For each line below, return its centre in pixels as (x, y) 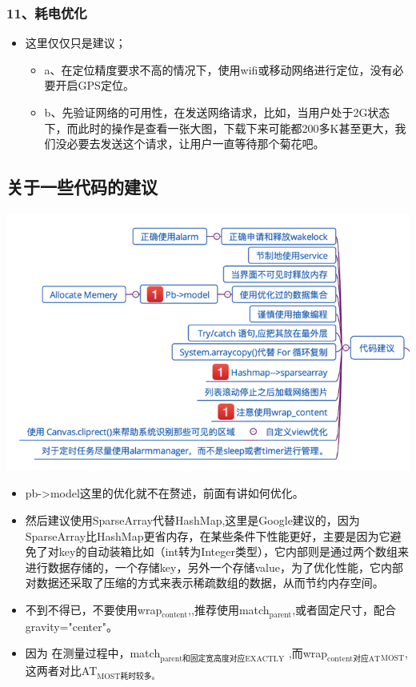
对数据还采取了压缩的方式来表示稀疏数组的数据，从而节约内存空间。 (204, 583)
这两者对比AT (61, 671)
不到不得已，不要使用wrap (94, 610)
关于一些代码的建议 (82, 187)
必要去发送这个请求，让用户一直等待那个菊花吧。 (196, 144)
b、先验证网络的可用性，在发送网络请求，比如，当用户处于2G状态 (217, 112)
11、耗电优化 (47, 12)
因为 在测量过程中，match (93, 653)
